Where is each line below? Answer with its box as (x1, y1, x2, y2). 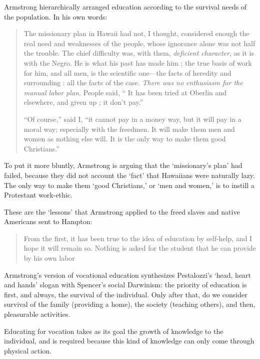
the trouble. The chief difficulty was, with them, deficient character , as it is (23, 48, 254, 58)
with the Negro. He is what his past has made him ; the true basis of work (23, 57, 252, 68)
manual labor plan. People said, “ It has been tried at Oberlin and (23, 87, 227, 97)
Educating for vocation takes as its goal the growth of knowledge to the (4, 325, 223, 336)
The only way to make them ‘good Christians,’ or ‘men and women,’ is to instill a (4, 179, 254, 190)
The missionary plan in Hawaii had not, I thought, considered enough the (23, 28, 249, 39)
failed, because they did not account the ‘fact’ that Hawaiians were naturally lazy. (4, 169, 255, 180)
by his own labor (23, 253, 75, 263)
